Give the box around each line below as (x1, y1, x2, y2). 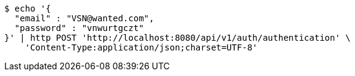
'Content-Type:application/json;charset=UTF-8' (25, 43, 258, 52)
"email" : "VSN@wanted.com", (14, 13, 155, 23)
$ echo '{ (4, 4, 51, 13)
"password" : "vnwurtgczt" (14, 23, 144, 33)
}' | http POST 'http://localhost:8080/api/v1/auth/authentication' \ (4, 33, 351, 43)
